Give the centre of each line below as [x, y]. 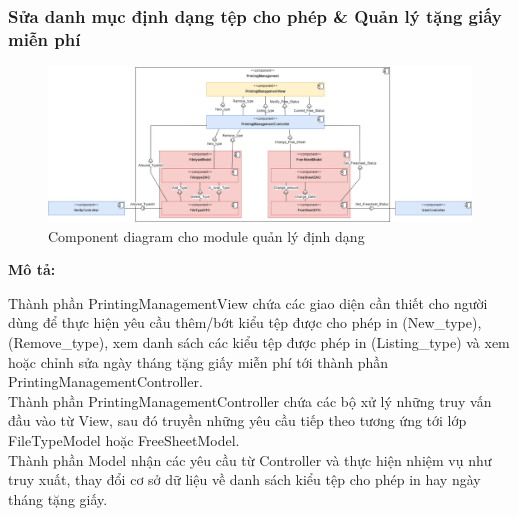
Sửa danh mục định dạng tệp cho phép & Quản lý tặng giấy [255, 15]
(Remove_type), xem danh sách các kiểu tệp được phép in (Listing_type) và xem [259, 341]
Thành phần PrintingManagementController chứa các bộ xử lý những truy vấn [250, 400]
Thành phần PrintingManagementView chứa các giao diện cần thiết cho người [248, 302]
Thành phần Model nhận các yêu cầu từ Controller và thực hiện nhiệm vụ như [250, 459]
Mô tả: [32, 269]
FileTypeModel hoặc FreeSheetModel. [124, 439]
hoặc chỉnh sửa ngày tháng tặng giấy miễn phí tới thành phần [198, 361]
